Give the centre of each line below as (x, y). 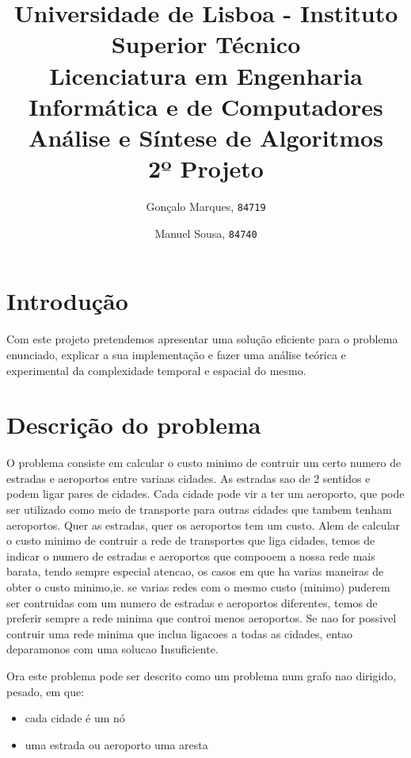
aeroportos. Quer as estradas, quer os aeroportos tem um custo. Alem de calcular (204, 524)
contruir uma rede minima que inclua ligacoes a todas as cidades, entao (180, 633)
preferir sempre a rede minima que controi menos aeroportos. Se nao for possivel (202, 618)
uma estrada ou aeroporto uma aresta (116, 744)
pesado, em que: (46, 691)
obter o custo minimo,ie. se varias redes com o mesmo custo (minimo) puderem (198, 586)
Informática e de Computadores (206, 106)
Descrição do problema (134, 425)
